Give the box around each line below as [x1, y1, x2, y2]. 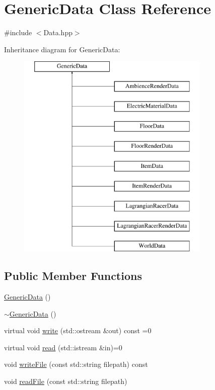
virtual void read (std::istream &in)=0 [4, 342, 122, 352]
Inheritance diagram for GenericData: [4, 44, 120, 54]
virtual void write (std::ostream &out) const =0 [4, 325, 152, 336]
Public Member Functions [4, 268, 142, 283]
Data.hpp [43, 27, 73, 38]
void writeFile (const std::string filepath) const [4, 359, 148, 369]
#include [4, 27, 32, 38]
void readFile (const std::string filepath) [4, 376, 127, 386]
